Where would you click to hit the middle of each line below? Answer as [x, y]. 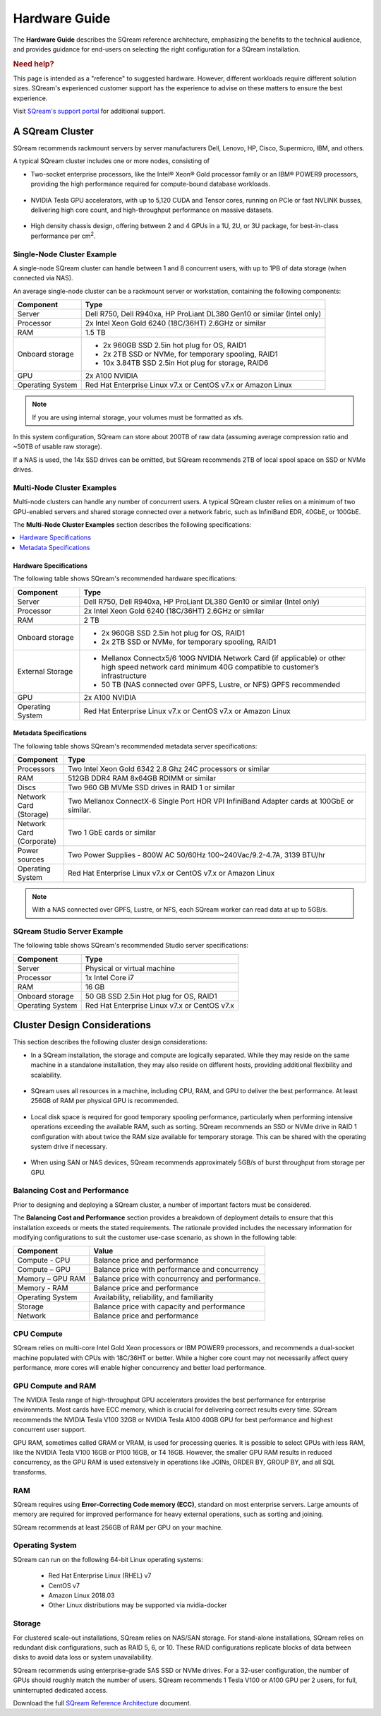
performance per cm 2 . [63, 235]
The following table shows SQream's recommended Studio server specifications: [131, 946]
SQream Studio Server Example [68, 931]
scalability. [46, 1075]
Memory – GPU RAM [52, 1279]
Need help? [34, 64]
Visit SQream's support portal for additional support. [89, 111]
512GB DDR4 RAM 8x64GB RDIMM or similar [142, 778]
